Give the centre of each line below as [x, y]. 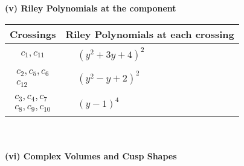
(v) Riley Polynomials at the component [91, 8]
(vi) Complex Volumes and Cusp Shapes [91, 156]
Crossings [33, 34]
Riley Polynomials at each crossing [150, 34]
